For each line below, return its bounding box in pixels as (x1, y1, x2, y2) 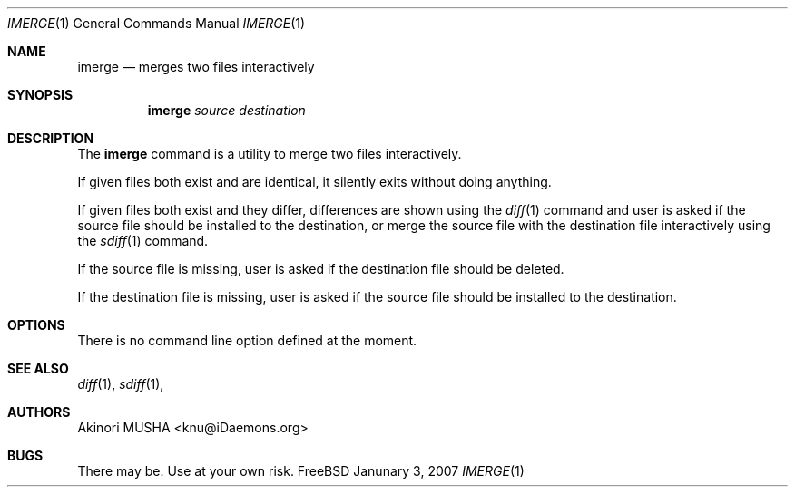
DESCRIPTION (7, 131, 94, 146)
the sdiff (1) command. (77, 233, 209, 248)
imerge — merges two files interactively (77, 59, 315, 74)
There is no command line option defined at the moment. (77, 333, 417, 348)
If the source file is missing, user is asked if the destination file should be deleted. (77, 261, 564, 276)
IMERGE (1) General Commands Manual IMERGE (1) (7, 15, 306, 31)
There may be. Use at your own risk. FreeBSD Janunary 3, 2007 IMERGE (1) (77, 463, 525, 479)
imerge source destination (147, 102, 306, 118)
